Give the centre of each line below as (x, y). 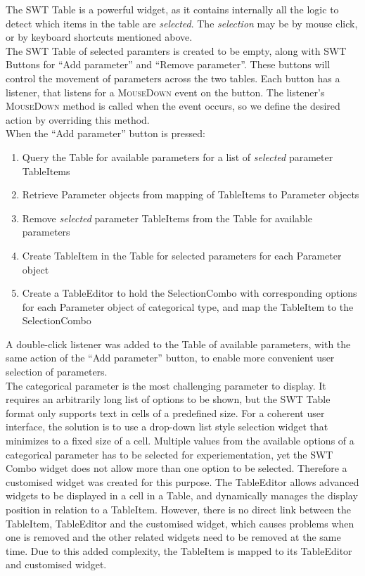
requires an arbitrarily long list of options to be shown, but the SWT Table (168, 399)
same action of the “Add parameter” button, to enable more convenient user (170, 358)
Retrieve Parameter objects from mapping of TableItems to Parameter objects (191, 194)
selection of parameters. (57, 372)
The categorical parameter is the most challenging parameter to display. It (166, 385)
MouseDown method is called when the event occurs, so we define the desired (173, 106)
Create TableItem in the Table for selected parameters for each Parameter (182, 255)
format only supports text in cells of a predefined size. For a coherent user (165, 412)
